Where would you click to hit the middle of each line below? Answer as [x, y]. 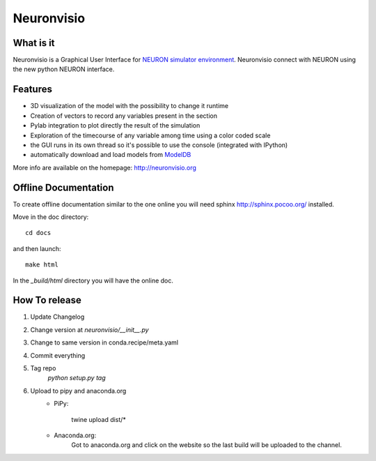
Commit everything [58, 355]
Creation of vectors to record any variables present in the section [124, 116]
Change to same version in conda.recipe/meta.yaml [104, 342]
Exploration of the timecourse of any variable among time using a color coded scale [150, 135]
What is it [34, 43]
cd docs [38, 233]
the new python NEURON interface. [64, 69]
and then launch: [37, 248]
